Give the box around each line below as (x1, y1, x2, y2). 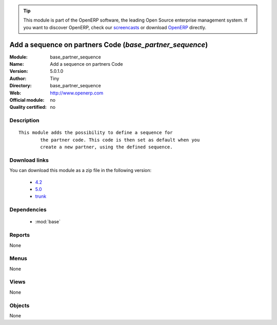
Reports (9, 232, 30, 239)
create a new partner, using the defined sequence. (40, 144, 173, 150)
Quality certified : (9, 104, 47, 110)
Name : (9, 61, 24, 67)
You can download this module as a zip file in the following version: (9, 167, 152, 174)
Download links (9, 157, 49, 164)
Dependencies (9, 206, 47, 213)
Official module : (9, 97, 45, 103)
